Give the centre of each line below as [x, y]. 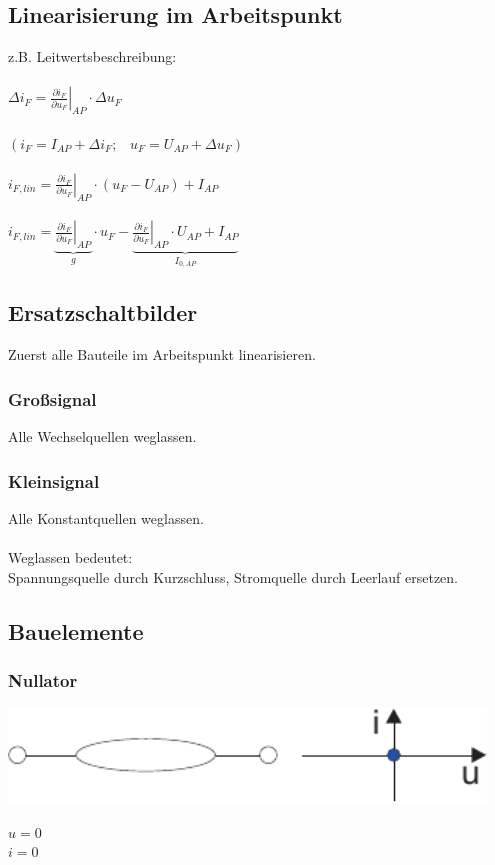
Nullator [43, 679]
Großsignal [52, 398]
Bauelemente [76, 630]
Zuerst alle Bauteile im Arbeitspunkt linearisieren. [162, 354]
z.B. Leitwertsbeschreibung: [92, 56]
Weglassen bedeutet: [70, 557]
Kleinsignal [54, 480]
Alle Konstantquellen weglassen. [106, 517]
